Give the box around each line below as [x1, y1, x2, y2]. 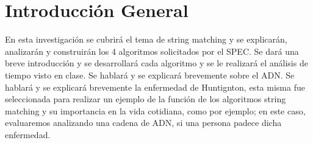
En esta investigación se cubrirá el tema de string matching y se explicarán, [5, 33, 287, 46]
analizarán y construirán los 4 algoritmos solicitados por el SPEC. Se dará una [5, 44, 299, 57]
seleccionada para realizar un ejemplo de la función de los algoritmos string [5, 92, 286, 105]
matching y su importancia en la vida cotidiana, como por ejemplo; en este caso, [5, 104, 306, 117]
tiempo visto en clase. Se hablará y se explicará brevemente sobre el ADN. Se [5, 68, 295, 81]
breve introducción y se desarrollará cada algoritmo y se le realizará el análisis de [5, 57, 308, 69]
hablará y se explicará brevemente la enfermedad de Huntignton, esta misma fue [5, 80, 305, 93]
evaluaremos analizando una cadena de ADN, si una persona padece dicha [5, 116, 282, 129]
